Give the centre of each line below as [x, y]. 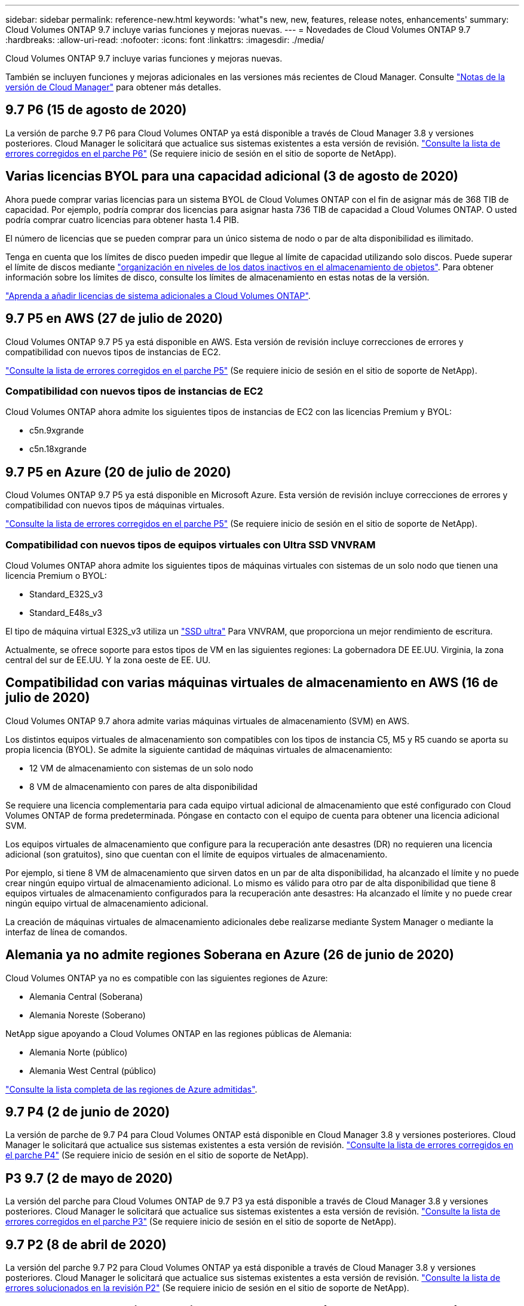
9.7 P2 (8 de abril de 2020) [86, 1244]
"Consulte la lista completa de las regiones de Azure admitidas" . [131, 1089]
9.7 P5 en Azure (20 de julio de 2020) [118, 472]
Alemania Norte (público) [79, 1052]
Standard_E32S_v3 [66, 594]
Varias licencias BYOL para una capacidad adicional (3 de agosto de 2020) [232, 176]
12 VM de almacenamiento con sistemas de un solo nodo [141, 768]
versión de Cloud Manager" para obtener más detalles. [113, 87]
